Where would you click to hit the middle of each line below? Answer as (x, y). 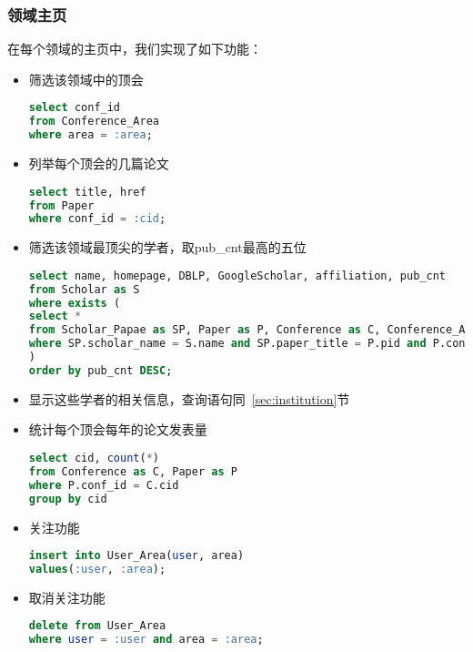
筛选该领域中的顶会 (86, 79)
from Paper (61, 205)
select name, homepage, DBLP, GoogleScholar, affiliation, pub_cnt (237, 275)
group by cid (68, 499)
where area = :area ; (91, 135)
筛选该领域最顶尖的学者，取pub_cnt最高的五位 (167, 247)
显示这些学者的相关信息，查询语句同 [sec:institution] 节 (189, 398)
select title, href (87, 192)
